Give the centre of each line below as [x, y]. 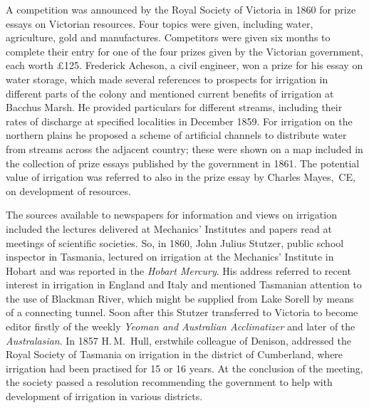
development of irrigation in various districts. [104, 396]
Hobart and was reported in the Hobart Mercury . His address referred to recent [178, 270]
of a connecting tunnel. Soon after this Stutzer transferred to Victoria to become [182, 312]
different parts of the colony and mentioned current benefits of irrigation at [170, 93]
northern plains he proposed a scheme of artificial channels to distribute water [176, 135]
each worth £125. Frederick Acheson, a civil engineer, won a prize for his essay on [184, 65]
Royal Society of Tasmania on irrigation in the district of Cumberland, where [175, 354]
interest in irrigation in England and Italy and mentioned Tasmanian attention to [184, 284]
